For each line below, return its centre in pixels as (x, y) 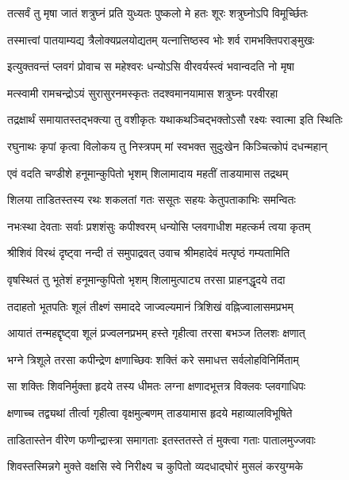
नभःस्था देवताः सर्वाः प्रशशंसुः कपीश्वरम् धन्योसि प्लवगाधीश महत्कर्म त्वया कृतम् (159, 226)
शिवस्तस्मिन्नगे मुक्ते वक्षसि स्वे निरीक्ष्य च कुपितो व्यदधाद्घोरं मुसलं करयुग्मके (155, 466)
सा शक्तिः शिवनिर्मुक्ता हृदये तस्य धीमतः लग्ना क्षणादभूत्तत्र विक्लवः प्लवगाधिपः (157, 386)
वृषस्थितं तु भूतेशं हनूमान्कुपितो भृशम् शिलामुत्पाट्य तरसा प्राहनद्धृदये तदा (146, 279)
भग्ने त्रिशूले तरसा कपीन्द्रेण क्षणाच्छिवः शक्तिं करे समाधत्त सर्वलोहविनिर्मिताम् (153, 359)
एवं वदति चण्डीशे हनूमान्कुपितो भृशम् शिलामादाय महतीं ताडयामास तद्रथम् (148, 173)
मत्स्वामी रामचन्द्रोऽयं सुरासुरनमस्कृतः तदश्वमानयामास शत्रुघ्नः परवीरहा (143, 92)
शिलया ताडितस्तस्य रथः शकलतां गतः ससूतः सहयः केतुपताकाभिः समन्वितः (151, 200)
